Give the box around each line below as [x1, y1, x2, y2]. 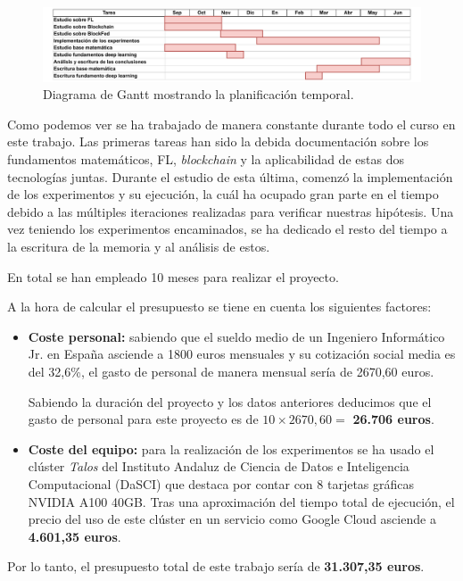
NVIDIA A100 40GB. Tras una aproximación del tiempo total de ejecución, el [28, 492, 455, 510]
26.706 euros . [352, 410, 434, 428]
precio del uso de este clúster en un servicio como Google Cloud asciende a [28, 510, 436, 528]
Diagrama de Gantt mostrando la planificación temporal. [43, 85, 354, 104]
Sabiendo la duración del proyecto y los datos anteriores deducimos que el [28, 392, 432, 411]
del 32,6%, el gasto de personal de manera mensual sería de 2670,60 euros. [28, 361, 434, 380]
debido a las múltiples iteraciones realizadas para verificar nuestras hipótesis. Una [7, 202, 454, 220]
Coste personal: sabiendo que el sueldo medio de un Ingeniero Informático [28, 327, 445, 345]
